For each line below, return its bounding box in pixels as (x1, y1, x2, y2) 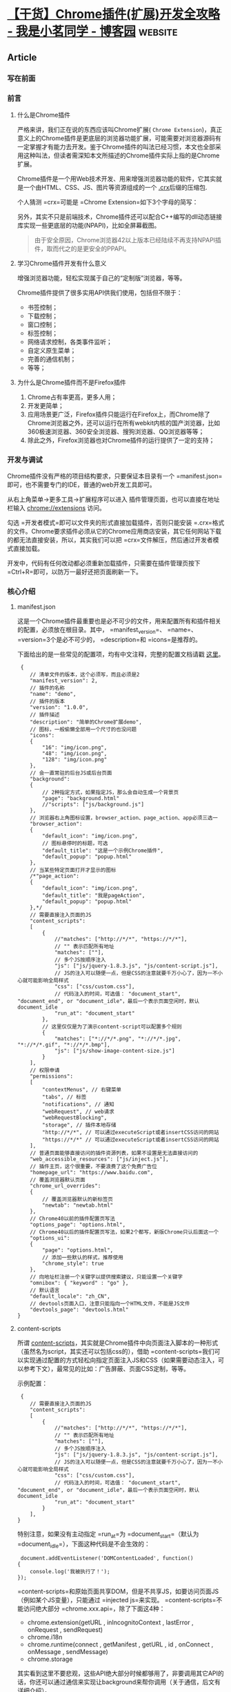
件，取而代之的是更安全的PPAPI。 (34, 244, 130, 253)
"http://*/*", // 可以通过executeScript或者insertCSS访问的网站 (42, 1129, 219, 1136)
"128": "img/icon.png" (42, 757, 108, 764)
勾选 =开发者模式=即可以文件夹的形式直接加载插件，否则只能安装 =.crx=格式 (7, 518, 225, 527)
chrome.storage (27, 1655, 73, 1663)
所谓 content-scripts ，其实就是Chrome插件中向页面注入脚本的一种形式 (17, 1339, 219, 1347)
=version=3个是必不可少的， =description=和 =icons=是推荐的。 (17, 636, 201, 644)
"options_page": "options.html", (30, 1221, 126, 1229)
